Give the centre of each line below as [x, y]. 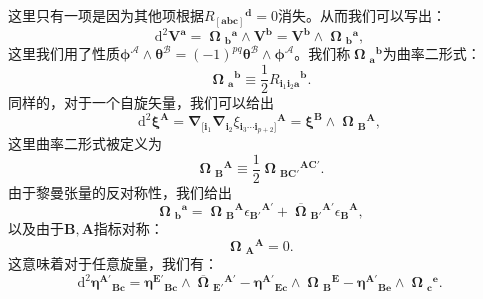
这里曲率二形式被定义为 [85, 143]
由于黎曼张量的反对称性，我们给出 [120, 191]
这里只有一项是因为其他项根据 [106, 15]
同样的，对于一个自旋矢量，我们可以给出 [141, 102]
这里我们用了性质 [64, 53]
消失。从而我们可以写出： [361, 15]
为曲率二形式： [431, 53]
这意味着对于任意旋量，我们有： [113, 263]
